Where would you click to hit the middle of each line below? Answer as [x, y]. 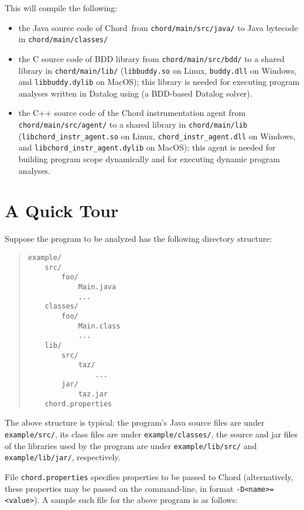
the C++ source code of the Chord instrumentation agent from [132, 113]
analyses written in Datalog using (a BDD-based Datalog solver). [135, 93]
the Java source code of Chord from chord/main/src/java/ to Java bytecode [158, 27]
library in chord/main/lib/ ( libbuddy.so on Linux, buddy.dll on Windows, [158, 70]
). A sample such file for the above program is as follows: [136, 500]
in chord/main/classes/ [63, 39]
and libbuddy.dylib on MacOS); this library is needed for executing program [159, 82]
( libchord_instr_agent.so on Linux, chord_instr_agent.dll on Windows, [157, 136]
